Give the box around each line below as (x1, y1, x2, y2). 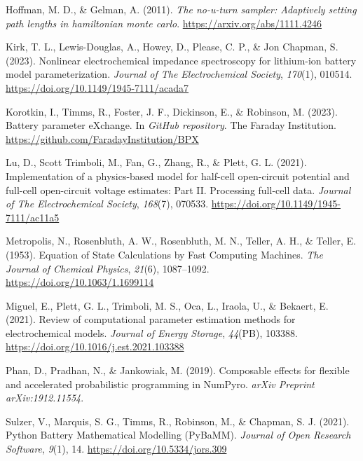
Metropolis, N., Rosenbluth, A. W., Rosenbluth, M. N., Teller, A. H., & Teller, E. (6, 233, 356, 248)
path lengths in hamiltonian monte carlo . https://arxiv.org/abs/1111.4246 (6, 15, 322, 30)
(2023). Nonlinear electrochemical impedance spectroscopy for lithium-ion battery (6, 53, 357, 67)
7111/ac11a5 (6, 209, 60, 224)
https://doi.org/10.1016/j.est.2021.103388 (6, 339, 184, 354)
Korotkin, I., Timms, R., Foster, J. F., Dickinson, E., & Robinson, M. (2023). (6, 104, 338, 118)
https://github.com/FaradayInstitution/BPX (6, 131, 199, 146)
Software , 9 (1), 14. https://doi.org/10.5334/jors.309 (6, 441, 227, 456)
